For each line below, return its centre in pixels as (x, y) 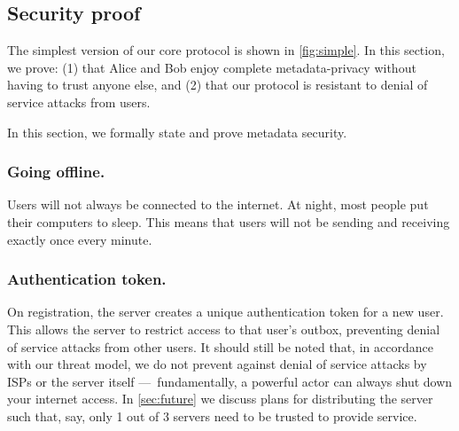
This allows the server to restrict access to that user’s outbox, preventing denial (224, 329)
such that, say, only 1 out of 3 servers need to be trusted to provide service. (212, 415)
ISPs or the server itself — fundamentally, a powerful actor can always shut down (230, 381)
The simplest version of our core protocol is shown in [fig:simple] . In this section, (226, 50)
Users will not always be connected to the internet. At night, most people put (218, 204)
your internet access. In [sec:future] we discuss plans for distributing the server (220, 399)
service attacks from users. (79, 102)
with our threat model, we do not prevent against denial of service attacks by (217, 364)
